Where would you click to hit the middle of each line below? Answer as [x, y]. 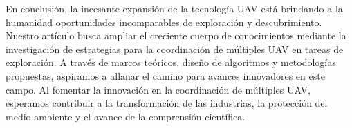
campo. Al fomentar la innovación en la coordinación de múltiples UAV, [158, 89]
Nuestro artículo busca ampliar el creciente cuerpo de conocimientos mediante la [176, 35]
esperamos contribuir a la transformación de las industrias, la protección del [167, 103]
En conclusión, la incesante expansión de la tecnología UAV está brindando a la [174, 8]
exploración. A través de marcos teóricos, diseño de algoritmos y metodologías [171, 62]
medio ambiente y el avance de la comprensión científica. [126, 116]
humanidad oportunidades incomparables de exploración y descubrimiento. [164, 22]
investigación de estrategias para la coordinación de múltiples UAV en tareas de [175, 49]
